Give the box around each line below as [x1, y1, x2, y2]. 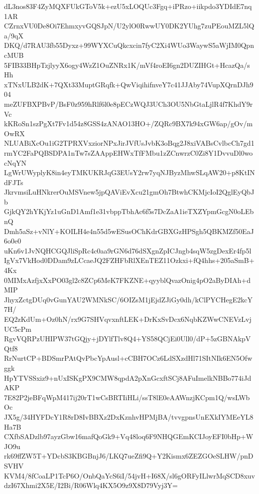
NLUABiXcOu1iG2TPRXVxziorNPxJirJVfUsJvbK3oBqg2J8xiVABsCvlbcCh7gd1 [4, 138, 255, 148]
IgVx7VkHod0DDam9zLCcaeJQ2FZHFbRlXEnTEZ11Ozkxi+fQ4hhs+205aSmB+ [4, 255, 255, 265]
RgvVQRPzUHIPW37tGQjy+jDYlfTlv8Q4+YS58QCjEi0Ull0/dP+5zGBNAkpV [4, 333, 251, 344]
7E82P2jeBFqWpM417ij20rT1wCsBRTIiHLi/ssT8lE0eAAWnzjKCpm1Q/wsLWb [4, 392, 250, 402]
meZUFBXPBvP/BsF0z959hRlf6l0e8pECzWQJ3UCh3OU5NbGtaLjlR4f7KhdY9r [4, 98, 253, 109]
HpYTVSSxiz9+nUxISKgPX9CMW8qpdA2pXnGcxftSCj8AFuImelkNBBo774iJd [4, 372, 252, 383]
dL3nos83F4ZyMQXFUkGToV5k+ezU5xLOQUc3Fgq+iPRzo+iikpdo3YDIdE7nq [4, 1, 252, 11]
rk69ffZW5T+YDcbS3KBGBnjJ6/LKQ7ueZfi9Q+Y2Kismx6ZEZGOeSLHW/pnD [4, 451, 254, 461]
